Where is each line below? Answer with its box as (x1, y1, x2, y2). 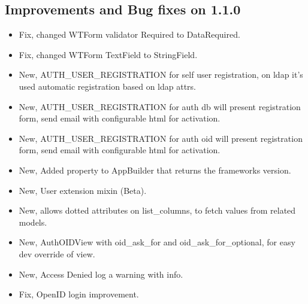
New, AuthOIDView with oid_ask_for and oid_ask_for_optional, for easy (19, 236, 295, 248)
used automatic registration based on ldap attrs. (19, 80, 197, 92)
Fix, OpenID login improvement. (19, 288, 139, 300)
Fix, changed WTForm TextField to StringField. (19, 48, 198, 60)
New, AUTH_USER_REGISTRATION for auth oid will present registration (19, 132, 303, 144)
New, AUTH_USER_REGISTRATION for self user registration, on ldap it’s (19, 68, 303, 81)
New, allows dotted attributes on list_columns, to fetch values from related (19, 204, 296, 217)
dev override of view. (19, 247, 95, 260)
